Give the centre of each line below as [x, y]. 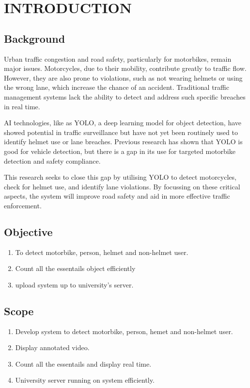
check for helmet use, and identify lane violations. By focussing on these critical [122, 186]
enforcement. [23, 205]
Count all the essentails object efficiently [75, 268]
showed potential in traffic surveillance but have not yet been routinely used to [121, 132]
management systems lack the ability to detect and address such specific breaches [125, 96]
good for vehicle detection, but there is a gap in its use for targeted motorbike [120, 151]
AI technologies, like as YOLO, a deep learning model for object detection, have [123, 123]
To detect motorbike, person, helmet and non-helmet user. [102, 252]
